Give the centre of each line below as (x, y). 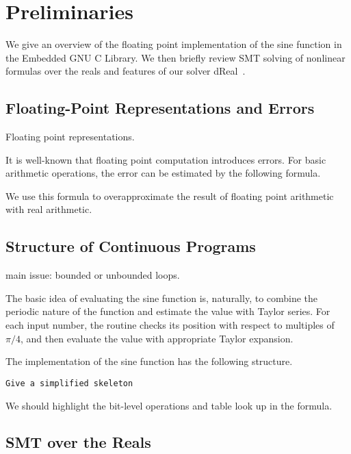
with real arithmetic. (49, 209)
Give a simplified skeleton (69, 383)
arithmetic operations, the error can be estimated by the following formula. (163, 173)
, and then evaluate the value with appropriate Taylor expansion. (157, 338)
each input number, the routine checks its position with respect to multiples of (170, 325)
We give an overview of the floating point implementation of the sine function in (174, 44)
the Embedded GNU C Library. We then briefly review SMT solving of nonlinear (175, 57)
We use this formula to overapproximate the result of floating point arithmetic (170, 196)
